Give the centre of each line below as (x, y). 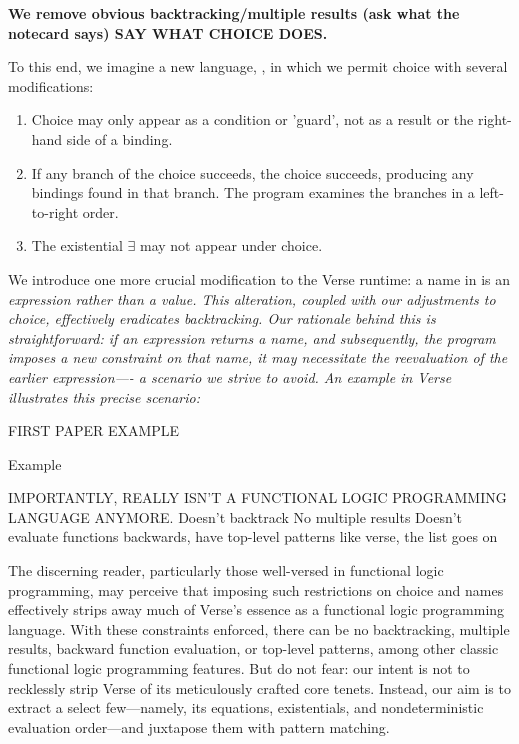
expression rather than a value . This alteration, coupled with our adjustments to (252, 298)
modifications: (51, 85)
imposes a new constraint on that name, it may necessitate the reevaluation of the (258, 357)
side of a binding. (119, 138)
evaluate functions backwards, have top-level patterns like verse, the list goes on (253, 536)
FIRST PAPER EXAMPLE (94, 430)
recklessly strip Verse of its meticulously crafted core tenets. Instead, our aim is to (259, 687)
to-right (55, 211)
